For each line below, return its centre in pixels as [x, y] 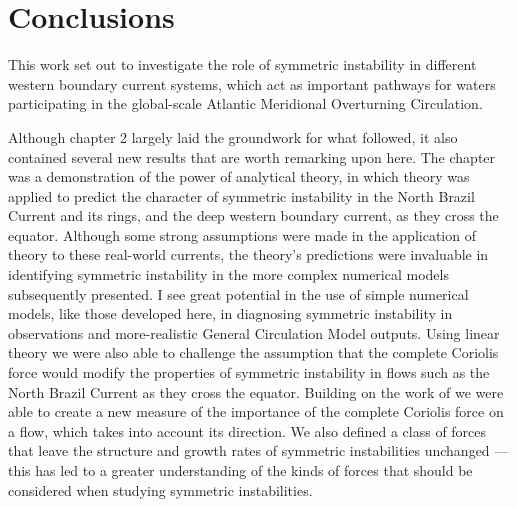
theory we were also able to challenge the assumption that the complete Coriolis [253, 352]
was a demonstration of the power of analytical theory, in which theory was [239, 176]
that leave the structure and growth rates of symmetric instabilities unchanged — [258, 450]
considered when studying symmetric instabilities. [160, 489]
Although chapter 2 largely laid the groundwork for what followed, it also [233, 136]
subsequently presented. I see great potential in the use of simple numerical [238, 293]
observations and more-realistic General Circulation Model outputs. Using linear [254, 332]
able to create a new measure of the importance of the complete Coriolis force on [256, 411]
